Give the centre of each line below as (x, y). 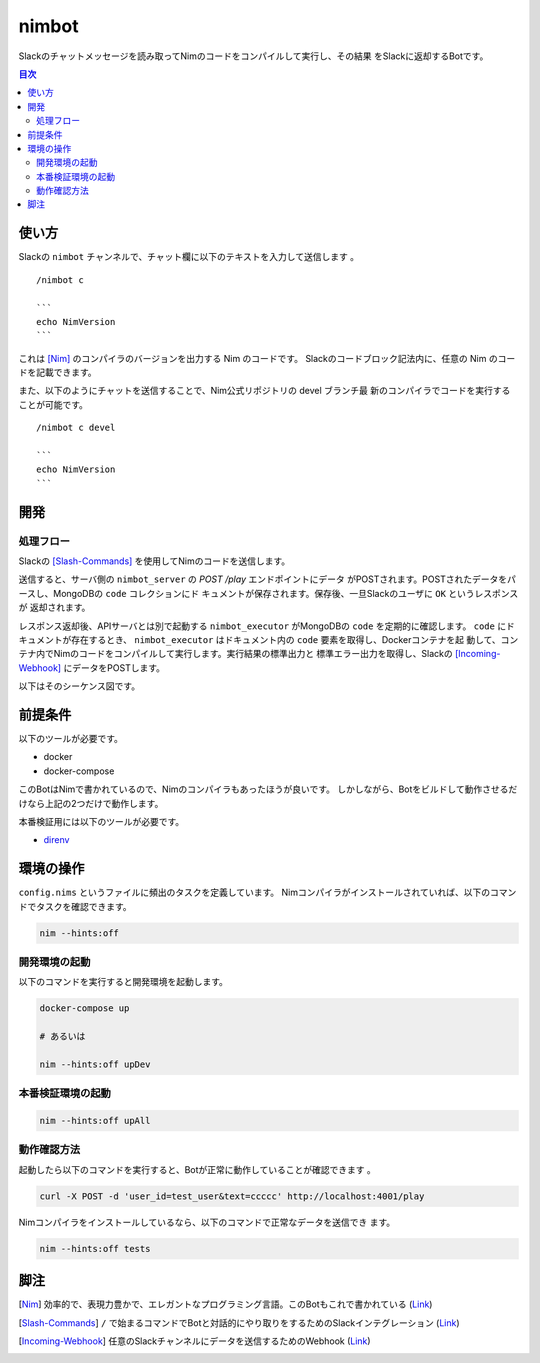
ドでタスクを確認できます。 (75, 906)
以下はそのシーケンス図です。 (79, 686)
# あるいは (62, 1036)
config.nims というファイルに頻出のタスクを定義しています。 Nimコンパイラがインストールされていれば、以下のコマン (267, 892)
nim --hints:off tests (95, 1248)
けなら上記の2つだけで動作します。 (91, 803)
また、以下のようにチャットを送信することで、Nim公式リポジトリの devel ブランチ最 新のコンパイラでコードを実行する (264, 391)
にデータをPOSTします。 (114, 667)
